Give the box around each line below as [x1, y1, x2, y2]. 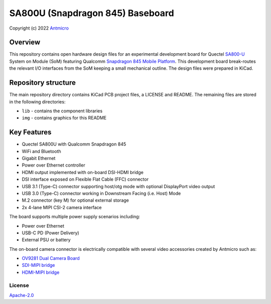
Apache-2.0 [9, 292, 34, 298]
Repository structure [9, 78, 76, 87]
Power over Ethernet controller [22, 162, 85, 168]
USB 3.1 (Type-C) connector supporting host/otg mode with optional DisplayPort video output [22, 183, 215, 189]
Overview [9, 38, 41, 47]
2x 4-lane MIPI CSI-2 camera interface [22, 204, 102, 210]
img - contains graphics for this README [22, 115, 107, 121]
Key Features [9, 128, 52, 136]
